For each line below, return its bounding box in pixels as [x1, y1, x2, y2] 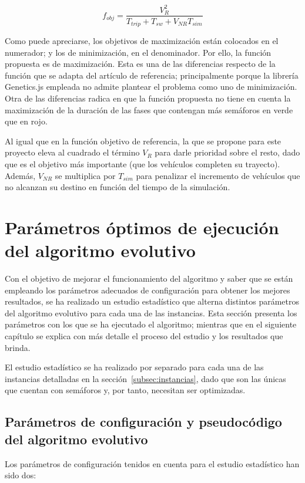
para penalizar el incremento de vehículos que [136, 169, 300, 181]
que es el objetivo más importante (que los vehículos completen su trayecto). [5, 157, 280, 170]
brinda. [5, 341, 31, 353]
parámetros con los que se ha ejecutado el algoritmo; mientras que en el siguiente [5, 318, 297, 330]
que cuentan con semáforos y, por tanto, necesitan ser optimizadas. [5, 384, 246, 396]
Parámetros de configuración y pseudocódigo [5, 413, 282, 431]
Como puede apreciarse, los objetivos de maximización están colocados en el [5, 35, 279, 47]
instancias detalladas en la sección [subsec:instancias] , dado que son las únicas [5, 372, 286, 384]
